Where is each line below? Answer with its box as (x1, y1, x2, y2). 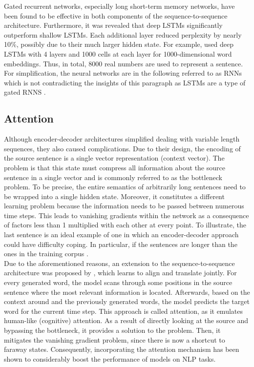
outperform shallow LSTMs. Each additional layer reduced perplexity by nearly (4, 29, 242, 40)
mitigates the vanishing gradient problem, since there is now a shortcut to (4, 334, 225, 345)
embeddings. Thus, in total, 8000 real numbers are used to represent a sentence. (4, 58, 243, 68)
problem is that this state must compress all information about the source (4, 162, 225, 172)
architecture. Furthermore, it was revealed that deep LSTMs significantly (4, 20, 223, 30)
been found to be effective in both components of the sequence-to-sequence (4, 10, 228, 20)
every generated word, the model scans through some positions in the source (4, 277, 233, 287)
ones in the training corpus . (4, 248, 88, 259)
